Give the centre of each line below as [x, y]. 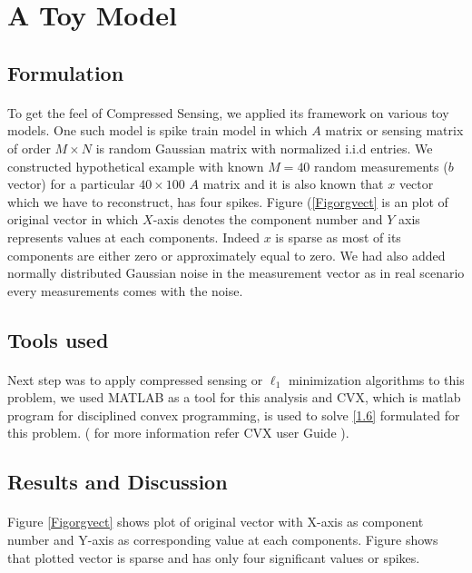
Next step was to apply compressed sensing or [135, 379]
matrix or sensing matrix [394, 130]
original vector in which [73, 219]
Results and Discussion [118, 482]
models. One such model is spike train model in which [157, 130]
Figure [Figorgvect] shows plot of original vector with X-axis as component [216, 522]
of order [29, 148]
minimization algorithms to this [376, 379]
